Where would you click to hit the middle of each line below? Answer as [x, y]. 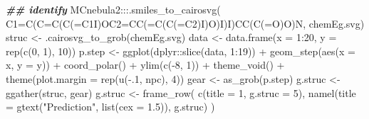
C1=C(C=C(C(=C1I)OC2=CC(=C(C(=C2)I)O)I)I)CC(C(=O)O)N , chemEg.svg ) [185, 23]
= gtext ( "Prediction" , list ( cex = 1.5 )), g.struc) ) [110, 107]
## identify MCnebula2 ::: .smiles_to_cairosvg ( [113, 9]
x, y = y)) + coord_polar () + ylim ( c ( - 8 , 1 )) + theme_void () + [145, 65]
